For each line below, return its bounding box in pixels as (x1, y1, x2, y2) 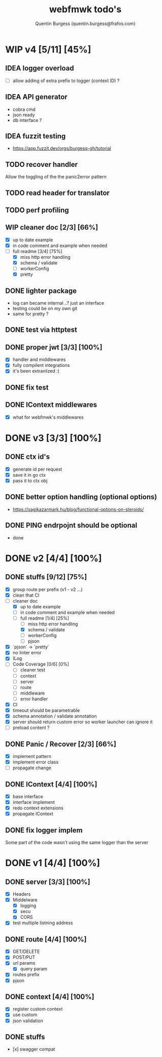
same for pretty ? (12, 311, 49, 317)
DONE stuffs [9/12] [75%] (5, 573, 87, 581)
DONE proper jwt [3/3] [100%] (5, 343, 103, 352)
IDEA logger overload (5, 64, 74, 72)
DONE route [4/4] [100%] (5, 935, 87, 944)
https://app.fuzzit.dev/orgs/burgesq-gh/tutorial (12, 145, 112, 152)
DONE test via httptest (5, 326, 77, 334)
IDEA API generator (5, 93, 68, 102)
